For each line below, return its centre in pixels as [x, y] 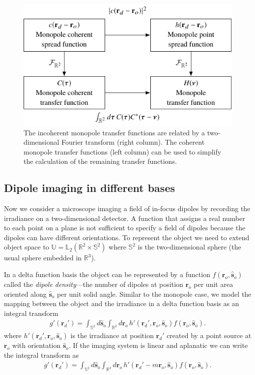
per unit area [213, 284]
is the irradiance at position [112, 335]
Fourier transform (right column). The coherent [133, 142]
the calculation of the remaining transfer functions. [100, 161]
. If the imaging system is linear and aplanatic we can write [158, 345]
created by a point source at [209, 335]
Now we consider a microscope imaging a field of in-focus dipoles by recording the [127, 208]
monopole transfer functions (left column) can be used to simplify [123, 151]
